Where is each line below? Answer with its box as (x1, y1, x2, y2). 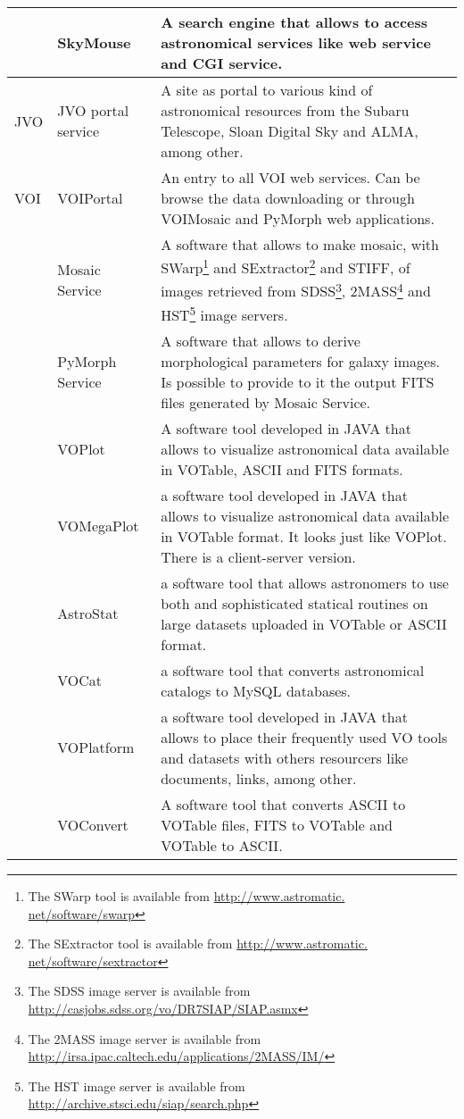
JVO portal (57, 100, 129, 121)
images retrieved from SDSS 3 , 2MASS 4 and (161, 278, 431, 302)
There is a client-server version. (161, 546, 356, 567)
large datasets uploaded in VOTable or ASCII (161, 613, 447, 634)
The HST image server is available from (28, 1076, 245, 1095)
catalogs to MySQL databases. (161, 680, 352, 701)
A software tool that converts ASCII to (161, 793, 406, 814)
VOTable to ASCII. (161, 834, 283, 856)
